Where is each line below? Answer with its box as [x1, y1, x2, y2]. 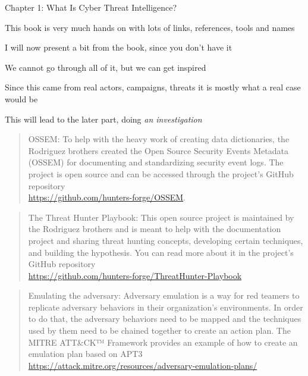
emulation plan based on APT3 [28, 347, 143, 360]
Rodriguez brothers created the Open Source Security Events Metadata [28, 144, 288, 156]
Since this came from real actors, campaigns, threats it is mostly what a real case [5, 81, 301, 93]
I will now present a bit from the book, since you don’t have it [5, 41, 232, 54]
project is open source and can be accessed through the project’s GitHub [28, 167, 294, 180]
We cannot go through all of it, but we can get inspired [5, 61, 206, 73]
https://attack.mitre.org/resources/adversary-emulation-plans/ [28, 359, 257, 371]
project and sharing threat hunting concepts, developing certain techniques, [28, 234, 303, 246]
